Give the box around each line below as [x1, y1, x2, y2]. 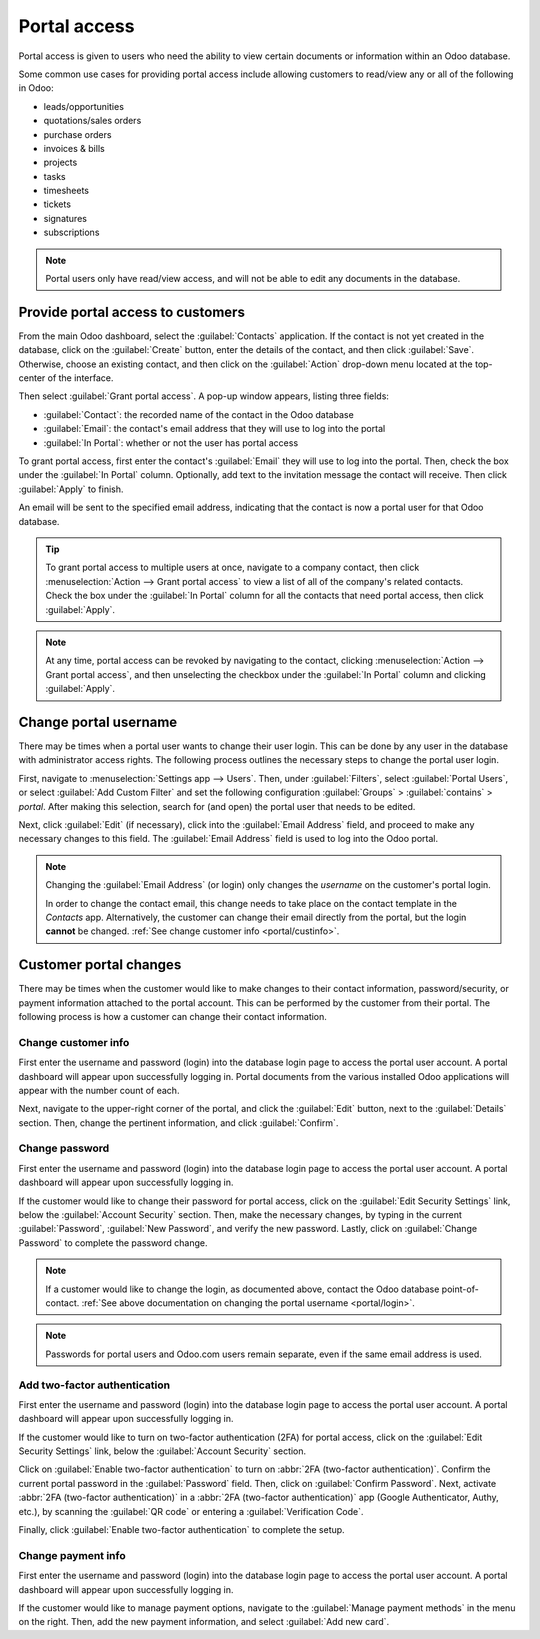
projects [43, 156, 78, 169]
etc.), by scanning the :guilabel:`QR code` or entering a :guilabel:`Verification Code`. [18, 1505, 364, 1517]
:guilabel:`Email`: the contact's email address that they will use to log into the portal [43, 423, 386, 435]
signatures [43, 212, 87, 224]
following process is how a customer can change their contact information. [18, 1011, 327, 1023]
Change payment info [18, 1548, 126, 1562]
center [18, 372, 46, 384]
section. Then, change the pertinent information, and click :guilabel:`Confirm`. [18, 1116, 339, 1129]
